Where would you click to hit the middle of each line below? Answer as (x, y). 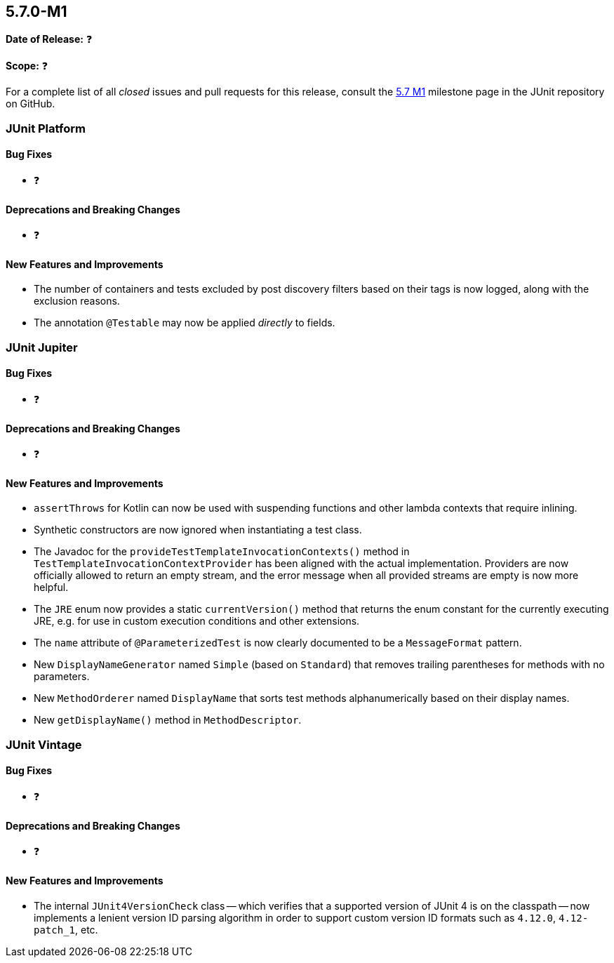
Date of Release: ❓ (49, 39)
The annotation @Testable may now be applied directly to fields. (185, 323)
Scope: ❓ (27, 66)
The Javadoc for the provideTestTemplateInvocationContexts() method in (222, 552)
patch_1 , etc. (66, 929)
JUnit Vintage (44, 744)
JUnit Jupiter (42, 347)
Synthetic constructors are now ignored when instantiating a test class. (198, 530)
